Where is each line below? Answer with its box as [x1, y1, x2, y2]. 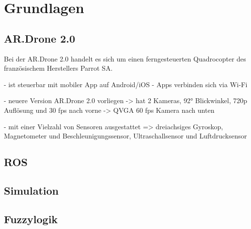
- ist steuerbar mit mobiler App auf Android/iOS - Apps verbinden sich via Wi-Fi [4, 79, 248, 89]
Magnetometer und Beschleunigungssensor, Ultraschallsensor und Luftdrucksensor [4, 131, 247, 141]
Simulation [4, 183, 59, 198]
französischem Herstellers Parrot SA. [4, 63, 113, 73]
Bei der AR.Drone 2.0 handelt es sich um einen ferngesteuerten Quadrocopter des [4, 53, 246, 63]
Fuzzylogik [4, 211, 58, 226]
